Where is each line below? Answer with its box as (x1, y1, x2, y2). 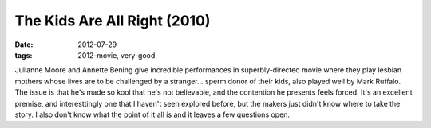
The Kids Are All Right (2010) (14, 12, 211, 29)
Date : (14, 40, 34, 49)
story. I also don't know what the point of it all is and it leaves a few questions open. (14, 110, 291, 119)
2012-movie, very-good (77, 50, 156, 60)
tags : (14, 50, 33, 60)
